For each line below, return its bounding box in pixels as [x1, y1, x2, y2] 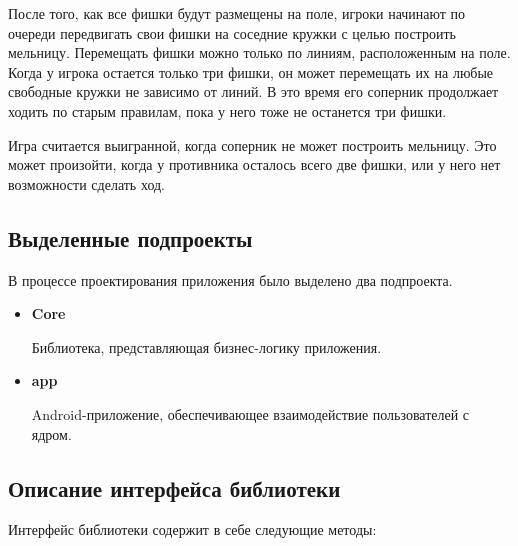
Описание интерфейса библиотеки [8, 472, 341, 503]
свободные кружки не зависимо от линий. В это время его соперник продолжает [8, 81, 499, 102]
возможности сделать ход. [8, 173, 165, 194]
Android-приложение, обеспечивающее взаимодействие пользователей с [31, 403, 470, 424]
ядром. [31, 423, 72, 444]
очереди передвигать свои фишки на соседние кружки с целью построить [8, 22, 456, 43]
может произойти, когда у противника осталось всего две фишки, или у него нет [8, 154, 501, 175]
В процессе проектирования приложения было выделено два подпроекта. [8, 269, 453, 290]
